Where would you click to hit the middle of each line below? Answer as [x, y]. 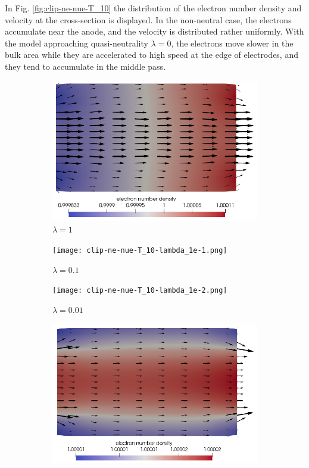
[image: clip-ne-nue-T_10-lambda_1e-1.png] [140, 250]
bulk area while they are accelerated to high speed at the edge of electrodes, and [152, 55]
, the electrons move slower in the [232, 43]
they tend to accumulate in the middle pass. [85, 66]
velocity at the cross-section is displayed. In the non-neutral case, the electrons [148, 19]
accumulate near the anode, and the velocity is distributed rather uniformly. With [154, 31]
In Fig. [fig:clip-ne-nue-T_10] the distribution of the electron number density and [153, 8]
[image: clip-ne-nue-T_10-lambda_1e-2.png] [140, 291]
